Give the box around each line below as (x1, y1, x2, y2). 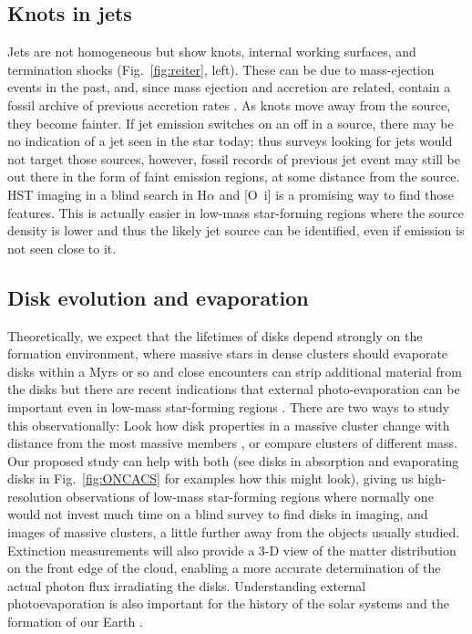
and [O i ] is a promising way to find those (219, 184, 455, 203)
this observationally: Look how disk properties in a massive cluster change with (7, 415, 450, 434)
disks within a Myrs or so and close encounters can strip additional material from (7, 361, 462, 380)
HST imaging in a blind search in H (7, 184, 208, 203)
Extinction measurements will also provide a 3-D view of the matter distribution (7, 540, 457, 559)
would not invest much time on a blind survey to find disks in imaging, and (7, 504, 428, 524)
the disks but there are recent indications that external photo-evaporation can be (7, 379, 460, 399)
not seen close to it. (7, 238, 117, 257)
